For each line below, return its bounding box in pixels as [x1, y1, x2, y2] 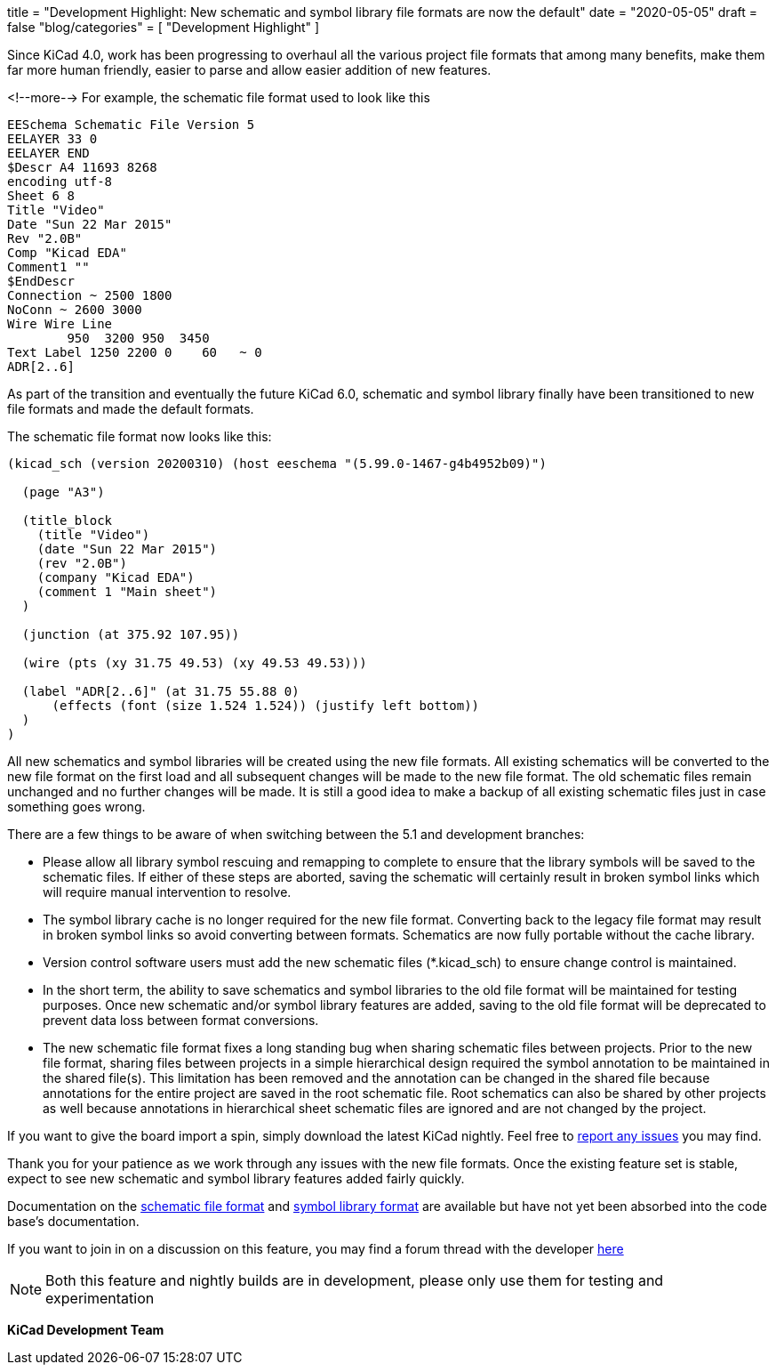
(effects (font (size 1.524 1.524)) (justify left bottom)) [52, 698, 480, 713]
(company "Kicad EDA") [36, 570, 195, 585]
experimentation [45, 1289, 155, 1307]
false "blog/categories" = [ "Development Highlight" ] [7, 20, 320, 35]
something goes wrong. [7, 799, 146, 814]
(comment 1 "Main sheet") [36, 585, 218, 599]
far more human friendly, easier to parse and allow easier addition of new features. [7, 62, 492, 77]
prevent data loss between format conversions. [43, 1013, 319, 1028]
